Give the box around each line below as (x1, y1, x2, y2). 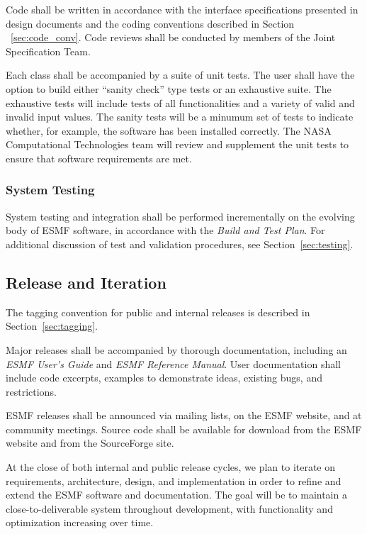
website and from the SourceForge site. (6, 435, 174, 450)
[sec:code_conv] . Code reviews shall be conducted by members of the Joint (11, 30, 336, 45)
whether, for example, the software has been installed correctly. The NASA (6, 123, 332, 138)
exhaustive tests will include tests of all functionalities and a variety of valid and (6, 95, 355, 110)
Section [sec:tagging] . (6, 318, 98, 333)
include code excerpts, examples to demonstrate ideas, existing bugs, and (6, 370, 322, 385)
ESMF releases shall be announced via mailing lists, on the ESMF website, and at (6, 408, 362, 423)
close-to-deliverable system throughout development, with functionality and (6, 501, 333, 516)
